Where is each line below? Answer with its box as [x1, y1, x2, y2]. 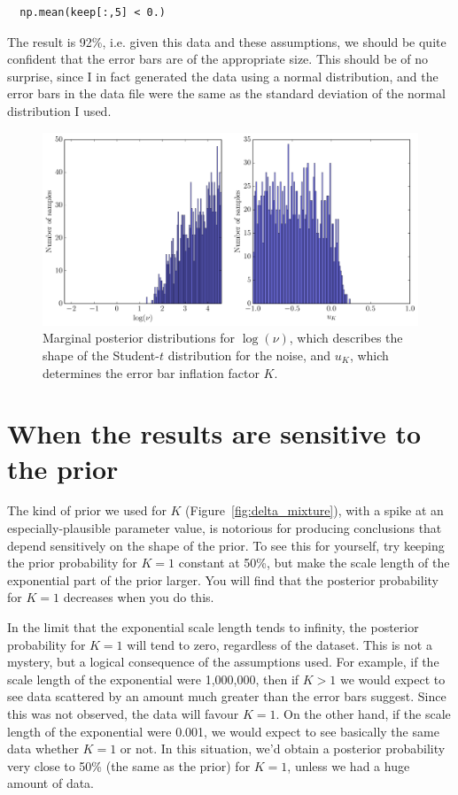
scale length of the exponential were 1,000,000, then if [7, 669, 299, 688]
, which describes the [289, 328, 403, 347]
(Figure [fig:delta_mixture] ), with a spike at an [185, 501, 444, 520]
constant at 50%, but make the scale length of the [178, 553, 450, 572]
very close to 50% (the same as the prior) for [7, 756, 251, 775]
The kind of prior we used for [7, 501, 167, 520]
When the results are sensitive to [7, 415, 422, 452]
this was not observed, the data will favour [7, 704, 239, 722]
